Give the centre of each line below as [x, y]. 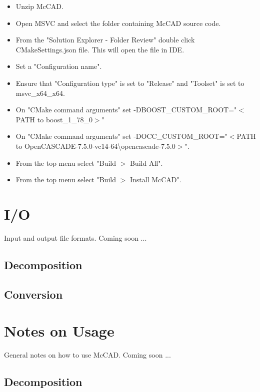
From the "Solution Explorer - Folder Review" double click [105, 40]
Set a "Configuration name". [59, 66]
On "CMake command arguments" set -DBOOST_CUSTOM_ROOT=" [126, 110]
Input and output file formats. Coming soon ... [75, 237]
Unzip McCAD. [39, 6]
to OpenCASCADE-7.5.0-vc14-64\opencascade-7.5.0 [95, 146]
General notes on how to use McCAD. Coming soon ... [87, 355]
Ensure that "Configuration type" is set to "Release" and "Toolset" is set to [130, 83]
